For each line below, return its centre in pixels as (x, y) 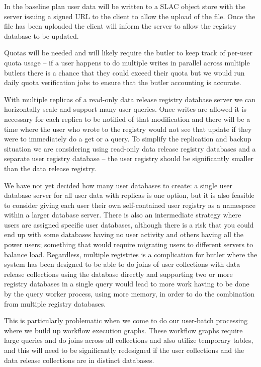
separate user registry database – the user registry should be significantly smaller (129, 158)
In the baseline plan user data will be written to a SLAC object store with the (125, 6)
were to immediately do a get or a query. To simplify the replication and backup (128, 139)
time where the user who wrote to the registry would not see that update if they (128, 129)
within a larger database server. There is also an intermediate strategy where (123, 215)
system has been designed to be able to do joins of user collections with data (122, 264)
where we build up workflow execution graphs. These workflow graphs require (123, 330)
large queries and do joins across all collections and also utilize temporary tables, (129, 340)
